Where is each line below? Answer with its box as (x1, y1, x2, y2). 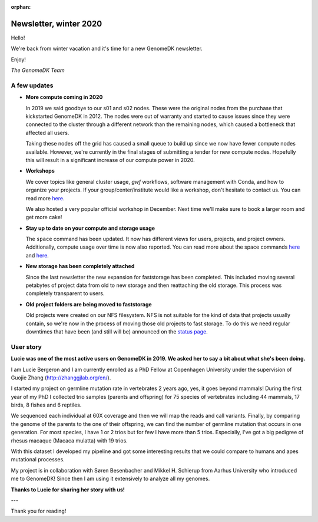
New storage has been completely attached (25, 263, 135, 270)
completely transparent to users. (25, 290, 105, 297)
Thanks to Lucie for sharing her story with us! (11, 486, 125, 493)
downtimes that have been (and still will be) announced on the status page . (25, 328, 208, 335)
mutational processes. (11, 456, 65, 463)
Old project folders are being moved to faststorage (25, 300, 153, 308)
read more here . (25, 194, 65, 201)
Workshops (25, 167, 55, 174)
